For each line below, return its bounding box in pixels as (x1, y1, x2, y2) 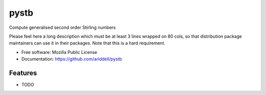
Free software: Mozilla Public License (21, 49, 98, 55)
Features (9, 69, 37, 77)
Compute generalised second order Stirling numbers (9, 24, 116, 30)
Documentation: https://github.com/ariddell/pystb (21, 56, 123, 62)
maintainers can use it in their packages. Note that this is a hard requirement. (9, 40, 166, 46)
